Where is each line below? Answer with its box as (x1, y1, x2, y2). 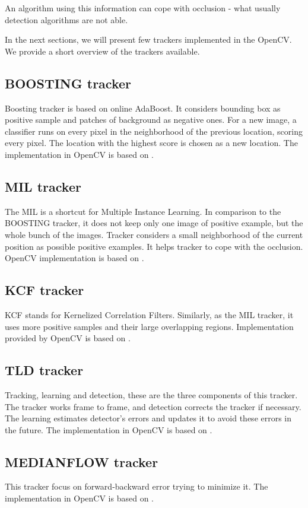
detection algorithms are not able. (5, 13, 128, 26)
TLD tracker (5, 361, 84, 379)
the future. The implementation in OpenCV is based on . (5, 423, 212, 436)
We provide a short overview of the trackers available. (5, 45, 200, 57)
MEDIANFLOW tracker (5, 452, 158, 471)
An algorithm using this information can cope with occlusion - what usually (5, 2, 281, 14)
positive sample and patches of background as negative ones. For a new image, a (5, 113, 297, 126)
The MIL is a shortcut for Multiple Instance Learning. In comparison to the (5, 205, 281, 217)
